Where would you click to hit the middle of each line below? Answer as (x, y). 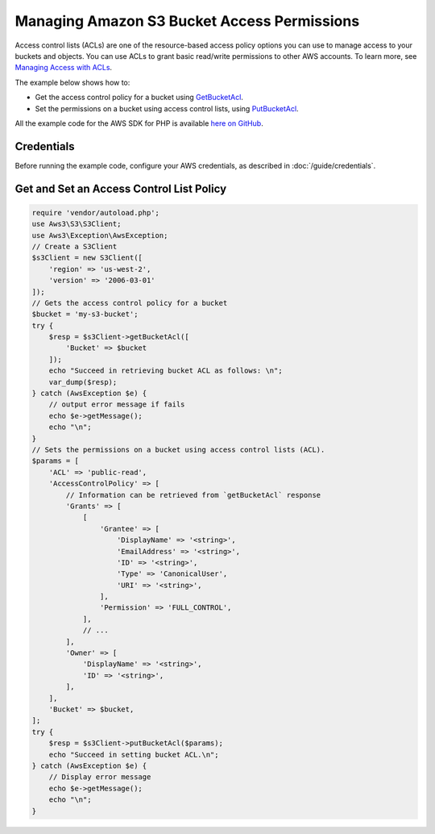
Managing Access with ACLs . (64, 68)
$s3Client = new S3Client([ (87, 258)
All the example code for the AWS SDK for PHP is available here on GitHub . (139, 123)
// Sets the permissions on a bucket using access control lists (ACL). (178, 450)
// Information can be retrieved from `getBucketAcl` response (193, 495)
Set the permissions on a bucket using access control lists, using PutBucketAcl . (167, 108)
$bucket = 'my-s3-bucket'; (85, 314)
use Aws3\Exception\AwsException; (100, 235)
